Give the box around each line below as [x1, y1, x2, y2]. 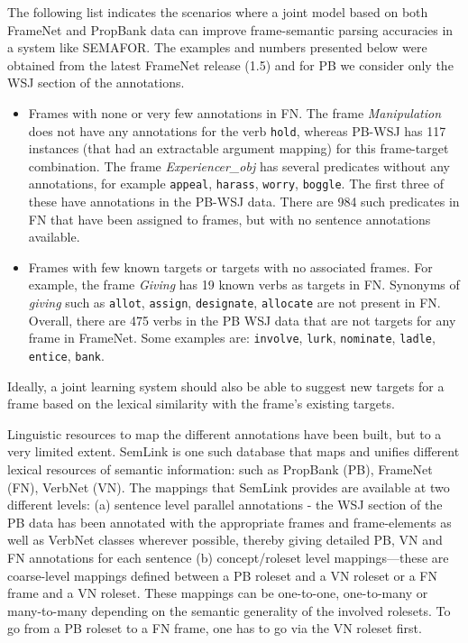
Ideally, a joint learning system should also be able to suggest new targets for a [7, 376, 445, 395]
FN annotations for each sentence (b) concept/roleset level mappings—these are [7, 547, 449, 566]
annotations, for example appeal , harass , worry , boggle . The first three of [28, 174, 444, 193]
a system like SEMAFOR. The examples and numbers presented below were [7, 38, 427, 57]
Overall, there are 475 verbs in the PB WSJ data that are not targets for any [28, 310, 456, 329]
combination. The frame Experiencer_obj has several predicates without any [28, 156, 451, 175]
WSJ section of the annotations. [7, 73, 185, 92]
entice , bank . [28, 345, 105, 364]
